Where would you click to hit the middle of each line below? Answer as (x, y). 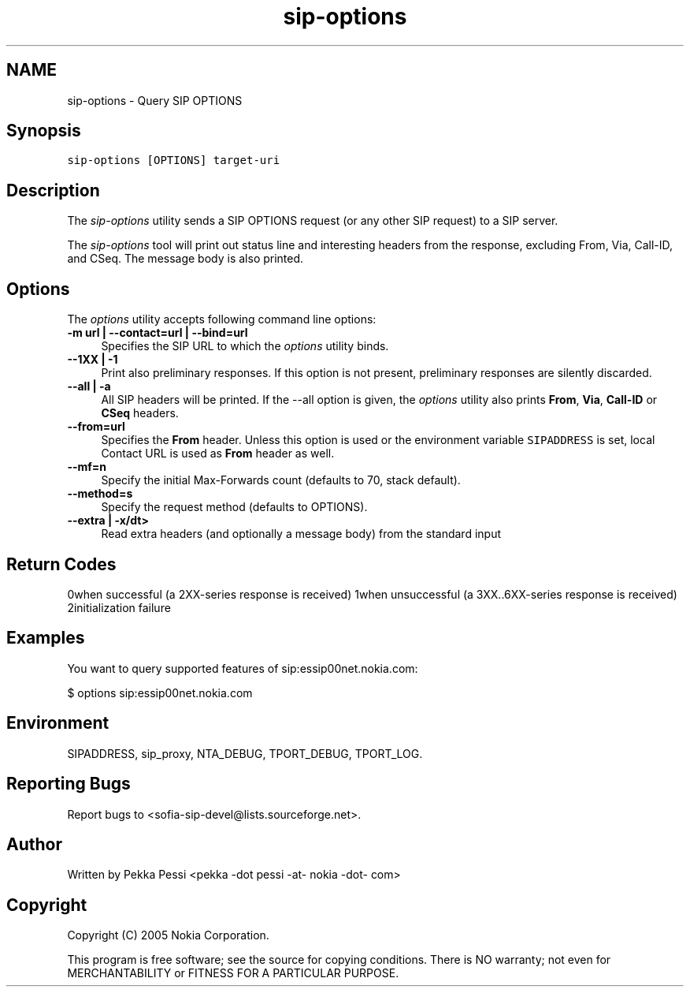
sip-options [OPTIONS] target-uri (174, 161)
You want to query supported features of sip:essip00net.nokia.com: (243, 668)
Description (53, 190)
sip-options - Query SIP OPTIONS (155, 100)
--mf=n (87, 467)
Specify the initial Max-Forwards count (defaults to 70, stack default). (281, 480)
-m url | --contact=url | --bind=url (158, 333)
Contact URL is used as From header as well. (218, 454)
